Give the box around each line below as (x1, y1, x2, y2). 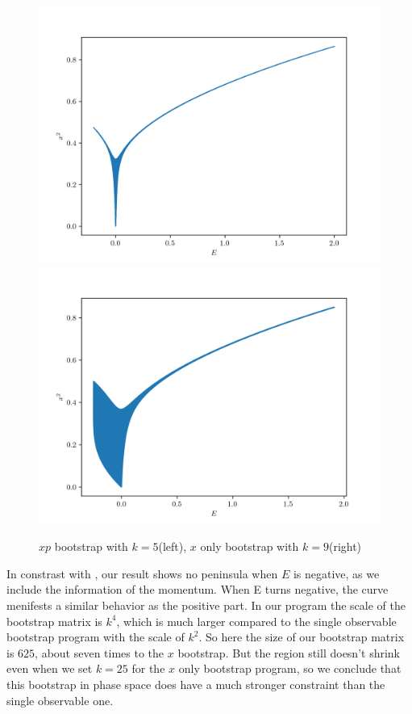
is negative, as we (293, 565, 380, 582)
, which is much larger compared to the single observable (116, 612, 397, 629)
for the (131, 660, 165, 677)
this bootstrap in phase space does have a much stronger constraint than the (6, 675, 385, 692)
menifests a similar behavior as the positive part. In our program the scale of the (6, 596, 406, 613)
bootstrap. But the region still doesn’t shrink (177, 644, 400, 661)
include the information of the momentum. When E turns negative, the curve (6, 581, 389, 598)
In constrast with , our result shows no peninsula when (6, 565, 278, 582)
